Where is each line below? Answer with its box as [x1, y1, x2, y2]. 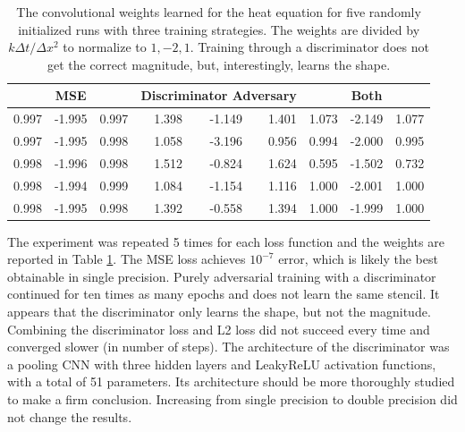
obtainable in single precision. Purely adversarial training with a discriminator [7, 267, 436, 285]
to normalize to [63, 38, 147, 56]
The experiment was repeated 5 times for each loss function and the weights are [7, 232, 444, 250]
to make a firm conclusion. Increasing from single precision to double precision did [7, 390, 458, 409]
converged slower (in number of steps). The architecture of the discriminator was [7, 337, 450, 356]
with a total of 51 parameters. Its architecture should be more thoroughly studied [7, 372, 455, 391]
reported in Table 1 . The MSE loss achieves [7, 250, 246, 268]
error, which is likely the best [278, 250, 438, 268]
